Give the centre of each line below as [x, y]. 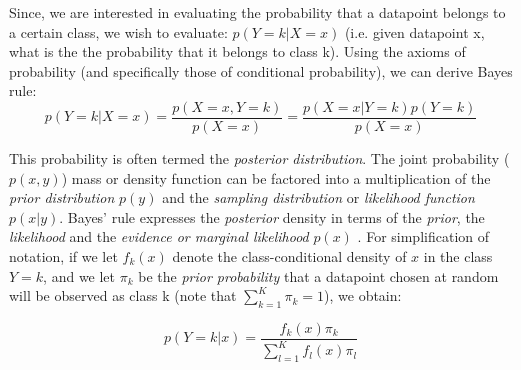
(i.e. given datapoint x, [414, 31]
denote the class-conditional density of [289, 256]
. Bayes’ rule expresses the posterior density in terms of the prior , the [272, 216]
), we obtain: [363, 295]
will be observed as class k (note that [123, 295]
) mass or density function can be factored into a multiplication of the [276, 177]
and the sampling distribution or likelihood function [318, 197]
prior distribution [62, 197]
